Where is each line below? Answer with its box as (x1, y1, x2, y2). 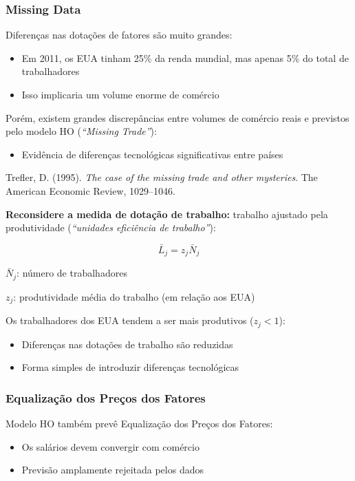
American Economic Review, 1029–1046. (6, 183, 175, 197)
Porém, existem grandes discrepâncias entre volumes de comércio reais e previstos (6, 110, 349, 125)
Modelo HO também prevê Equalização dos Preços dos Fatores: (6, 416, 273, 431)
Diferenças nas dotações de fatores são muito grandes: (6, 28, 233, 42)
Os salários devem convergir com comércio (21, 439, 200, 453)
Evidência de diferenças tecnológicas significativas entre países (21, 147, 283, 161)
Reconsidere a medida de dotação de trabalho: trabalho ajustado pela (6, 206, 328, 221)
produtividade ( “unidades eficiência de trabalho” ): (6, 220, 216, 235)
